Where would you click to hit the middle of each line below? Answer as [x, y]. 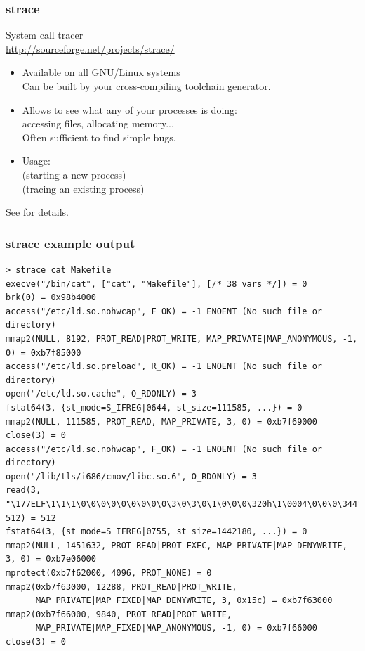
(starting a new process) [74, 174]
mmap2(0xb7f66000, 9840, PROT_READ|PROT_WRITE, [119, 614]
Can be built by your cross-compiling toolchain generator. [146, 86]
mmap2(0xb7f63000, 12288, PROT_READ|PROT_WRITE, [121, 587]
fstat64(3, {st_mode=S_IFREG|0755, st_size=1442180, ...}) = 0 [157, 532]
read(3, [24, 490]
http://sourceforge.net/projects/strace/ [90, 48]
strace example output [71, 243]
